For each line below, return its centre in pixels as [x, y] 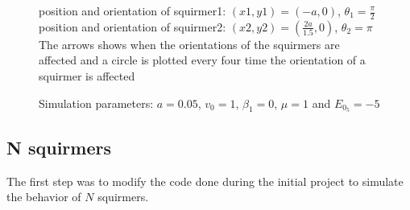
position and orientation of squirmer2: [133, 26]
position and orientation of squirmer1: [133, 10]
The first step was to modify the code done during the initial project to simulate [205, 181]
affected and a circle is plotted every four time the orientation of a [202, 60]
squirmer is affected [87, 76]
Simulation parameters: [96, 103]
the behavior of [44, 197]
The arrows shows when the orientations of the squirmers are [189, 44]
